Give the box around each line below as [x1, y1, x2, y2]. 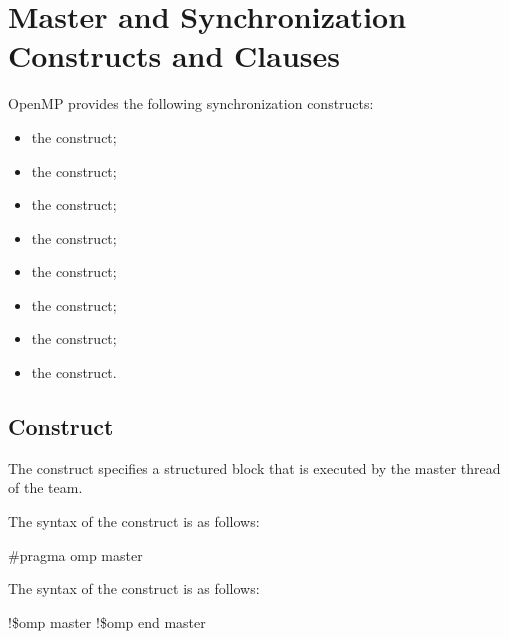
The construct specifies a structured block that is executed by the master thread [8, 457, 501, 478]
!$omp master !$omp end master [8, 611, 206, 632]
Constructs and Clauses [8, 35, 340, 76]
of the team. [8, 477, 83, 498]
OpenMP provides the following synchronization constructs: [8, 93, 374, 114]
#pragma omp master [8, 544, 143, 565]
